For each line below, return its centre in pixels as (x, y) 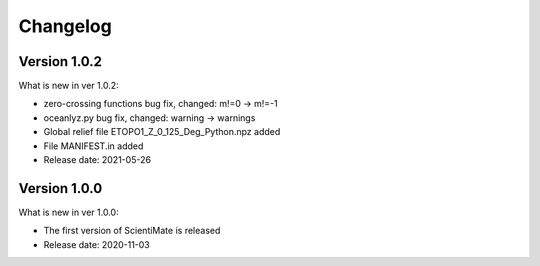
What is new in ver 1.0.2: (68, 86)
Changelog (65, 26)
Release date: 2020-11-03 (96, 244)
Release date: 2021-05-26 (97, 160)
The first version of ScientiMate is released (132, 231)
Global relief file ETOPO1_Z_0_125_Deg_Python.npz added (162, 132)
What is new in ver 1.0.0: (68, 212)
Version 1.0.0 (60, 188)
